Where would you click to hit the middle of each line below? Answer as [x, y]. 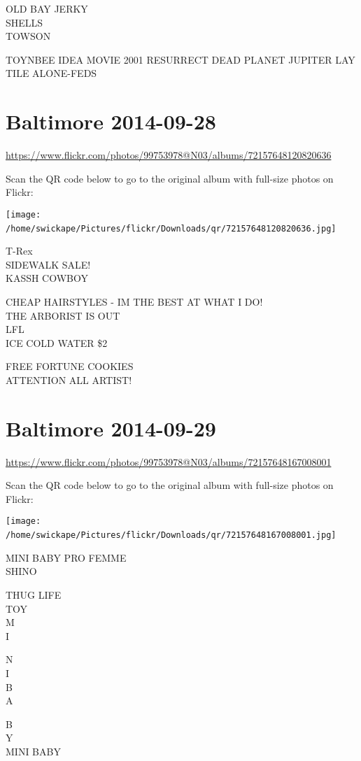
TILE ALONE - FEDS [51, 73]
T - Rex [19, 251]
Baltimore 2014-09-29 [111, 428]
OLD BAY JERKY [47, 8]
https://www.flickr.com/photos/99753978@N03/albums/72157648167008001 [169, 461]
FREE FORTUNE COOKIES [70, 366]
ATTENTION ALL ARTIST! [69, 379]
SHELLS [24, 22]
